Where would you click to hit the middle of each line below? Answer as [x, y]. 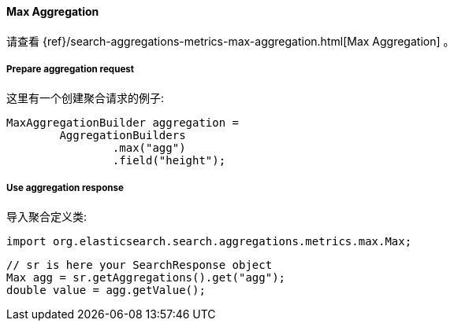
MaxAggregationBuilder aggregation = [123, 123]
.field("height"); [169, 161]
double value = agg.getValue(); [106, 290]
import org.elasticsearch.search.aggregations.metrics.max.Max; [209, 242]
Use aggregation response [65, 187]
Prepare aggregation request [71, 69]
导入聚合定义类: [47, 217]
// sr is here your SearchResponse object [140, 265]
